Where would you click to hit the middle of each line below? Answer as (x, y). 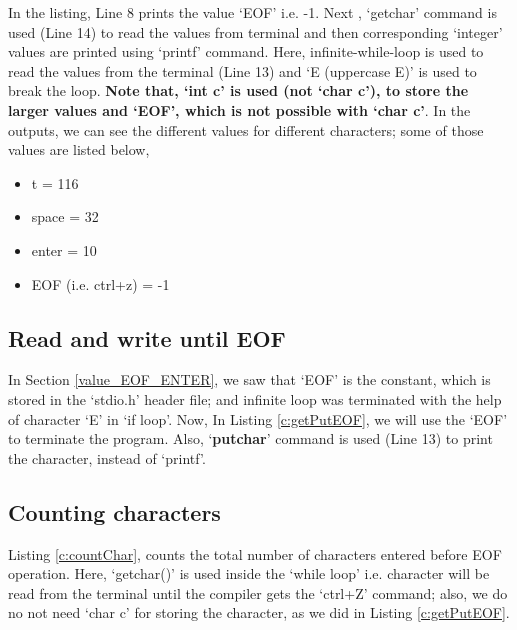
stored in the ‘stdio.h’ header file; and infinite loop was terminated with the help (255, 398)
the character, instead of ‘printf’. (107, 457)
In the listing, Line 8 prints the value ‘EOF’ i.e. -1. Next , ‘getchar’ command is (252, 12)
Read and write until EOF (147, 337)
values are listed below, (79, 149)
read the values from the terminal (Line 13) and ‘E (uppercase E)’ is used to (242, 70)
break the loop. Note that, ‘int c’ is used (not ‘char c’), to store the (238, 90)
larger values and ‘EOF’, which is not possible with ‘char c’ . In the (239, 109)
